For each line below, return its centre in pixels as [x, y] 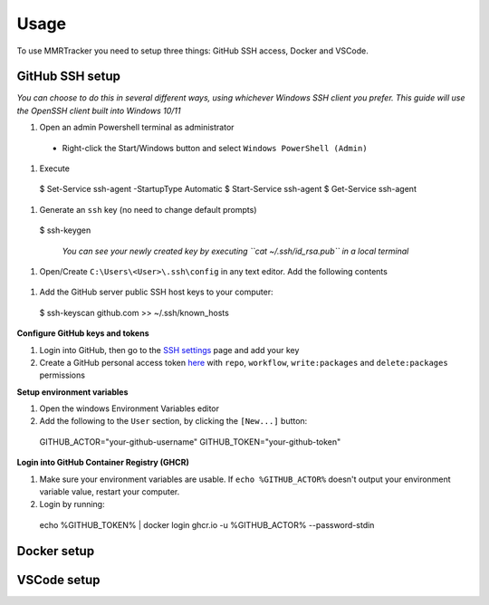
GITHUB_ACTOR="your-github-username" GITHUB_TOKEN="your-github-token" [190, 442]
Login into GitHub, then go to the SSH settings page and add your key [169, 350]
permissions [62, 375]
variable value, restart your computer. [110, 492]
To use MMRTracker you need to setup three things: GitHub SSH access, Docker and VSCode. [192, 51]
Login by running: [72, 504]
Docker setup [56, 551]
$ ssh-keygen [65, 230]
